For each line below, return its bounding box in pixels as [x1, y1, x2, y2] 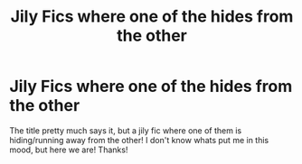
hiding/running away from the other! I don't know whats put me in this [9, 134, 269, 145]
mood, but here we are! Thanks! [9, 144, 128, 155]
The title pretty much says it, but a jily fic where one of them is [9, 124, 242, 136]
